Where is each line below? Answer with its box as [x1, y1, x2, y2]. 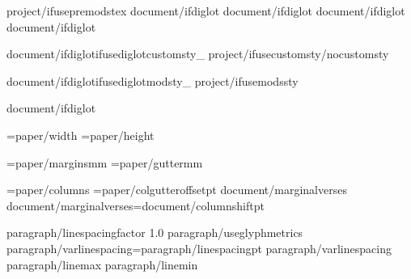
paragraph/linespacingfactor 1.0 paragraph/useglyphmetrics [6, 224, 303, 241]
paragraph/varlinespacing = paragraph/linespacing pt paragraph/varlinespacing [6, 239, 392, 256]
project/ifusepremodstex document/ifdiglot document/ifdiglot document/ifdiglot [6, 2, 405, 19]
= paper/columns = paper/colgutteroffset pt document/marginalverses [6, 181, 347, 198]
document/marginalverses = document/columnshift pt [6, 197, 265, 213]
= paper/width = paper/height [6, 126, 155, 143]
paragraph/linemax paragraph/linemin [6, 256, 198, 273]
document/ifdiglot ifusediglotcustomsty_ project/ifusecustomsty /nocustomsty [6, 45, 389, 62]
